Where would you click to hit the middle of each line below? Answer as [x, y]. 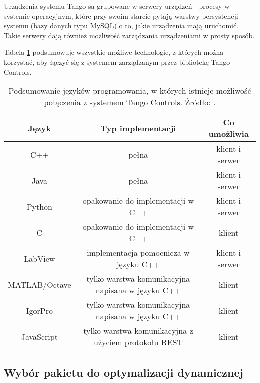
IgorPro [39, 310]
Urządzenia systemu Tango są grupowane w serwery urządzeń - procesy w [117, 6]
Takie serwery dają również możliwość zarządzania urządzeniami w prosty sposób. [129, 35]
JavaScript [39, 336]
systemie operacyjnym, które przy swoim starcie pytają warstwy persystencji [121, 16]
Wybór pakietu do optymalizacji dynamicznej [124, 372]
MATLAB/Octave [40, 284]
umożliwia [229, 134]
